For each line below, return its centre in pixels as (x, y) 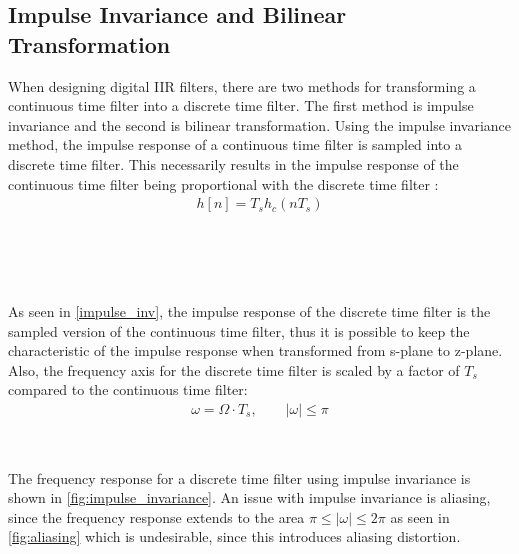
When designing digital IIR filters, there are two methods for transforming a (242, 85)
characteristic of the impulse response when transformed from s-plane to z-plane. (255, 350)
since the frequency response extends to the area (156, 516)
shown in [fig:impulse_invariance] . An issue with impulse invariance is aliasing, (249, 497)
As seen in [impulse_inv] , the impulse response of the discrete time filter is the (249, 310)
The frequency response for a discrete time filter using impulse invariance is (239, 477)
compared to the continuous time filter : (128, 389)
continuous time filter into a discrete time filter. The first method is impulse (241, 105)
